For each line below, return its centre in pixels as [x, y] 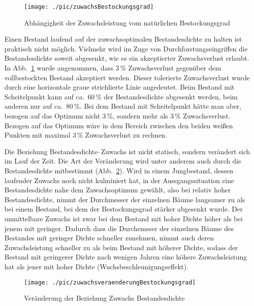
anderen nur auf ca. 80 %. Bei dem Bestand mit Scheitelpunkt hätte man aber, [123, 106]
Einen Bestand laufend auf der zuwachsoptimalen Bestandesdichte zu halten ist [123, 39]
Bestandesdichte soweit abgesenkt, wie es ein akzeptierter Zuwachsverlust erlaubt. [127, 58]
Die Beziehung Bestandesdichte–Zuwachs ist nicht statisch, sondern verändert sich [127, 151]
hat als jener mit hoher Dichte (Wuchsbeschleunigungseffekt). [96, 266]
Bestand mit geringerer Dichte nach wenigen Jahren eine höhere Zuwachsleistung [126, 257]
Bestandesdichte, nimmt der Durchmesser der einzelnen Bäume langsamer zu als [125, 199]
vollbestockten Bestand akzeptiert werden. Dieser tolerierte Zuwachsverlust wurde [127, 77]
